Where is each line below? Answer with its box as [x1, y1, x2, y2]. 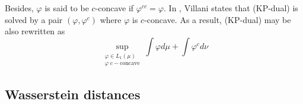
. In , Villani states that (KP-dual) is [164, 2, 298, 14]
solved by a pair [5, 13, 63, 25]
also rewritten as [5, 25, 65, 37]
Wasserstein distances [5, 84, 141, 103]
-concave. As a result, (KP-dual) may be [144, 13, 291, 25]
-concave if [95, 2, 134, 14]
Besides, [5, 2, 34, 14]
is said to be [44, 2, 89, 14]
